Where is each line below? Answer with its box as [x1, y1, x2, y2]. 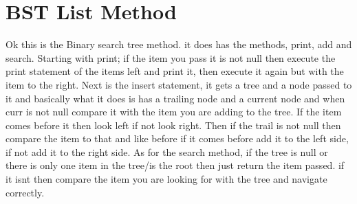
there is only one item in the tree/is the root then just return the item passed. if [6, 158, 345, 172]
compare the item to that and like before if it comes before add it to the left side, [6, 131, 349, 146]
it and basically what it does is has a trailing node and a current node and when [6, 91, 345, 105]
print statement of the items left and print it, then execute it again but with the [6, 64, 344, 78]
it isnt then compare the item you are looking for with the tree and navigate [6, 172, 327, 186]
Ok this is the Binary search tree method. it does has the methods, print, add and [6, 37, 352, 52]
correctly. [6, 185, 45, 199]
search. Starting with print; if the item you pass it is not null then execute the [6, 50, 336, 65]
